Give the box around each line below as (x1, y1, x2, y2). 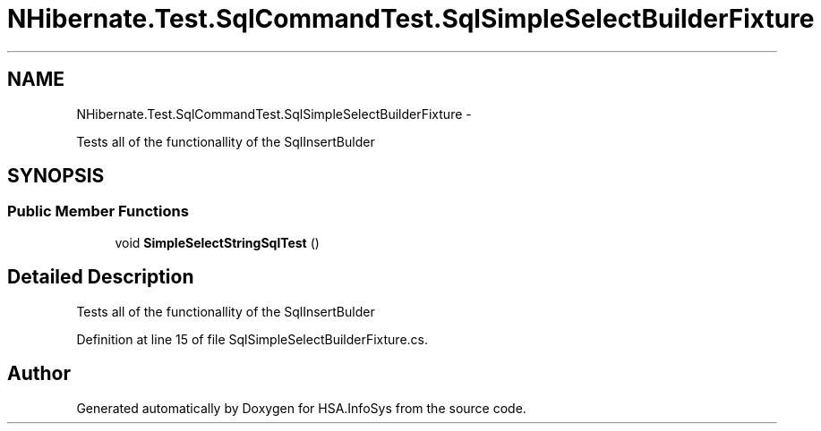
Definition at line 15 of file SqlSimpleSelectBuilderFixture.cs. (76, 331, 429, 347)
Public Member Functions (7, 202, 189, 221)
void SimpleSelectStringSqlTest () (115, 234, 320, 250)
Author (7, 362, 71, 385)
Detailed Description (7, 266, 194, 289)
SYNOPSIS (7, 165, 105, 188)
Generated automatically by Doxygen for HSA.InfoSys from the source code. (76, 400, 526, 416)
